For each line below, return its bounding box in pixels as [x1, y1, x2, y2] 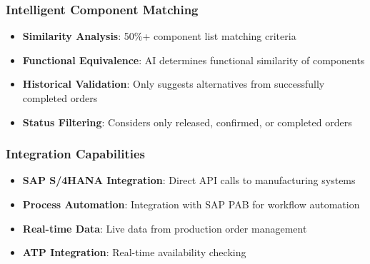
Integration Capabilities [6, 145, 145, 163]
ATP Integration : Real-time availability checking [22, 245, 246, 260]
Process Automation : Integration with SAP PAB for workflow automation [22, 197, 360, 211]
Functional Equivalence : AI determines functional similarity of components [22, 52, 365, 67]
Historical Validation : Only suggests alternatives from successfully [22, 76, 325, 91]
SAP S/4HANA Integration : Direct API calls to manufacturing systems [22, 173, 356, 188]
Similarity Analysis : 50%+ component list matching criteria [22, 29, 296, 44]
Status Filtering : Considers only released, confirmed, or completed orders [22, 114, 352, 129]
